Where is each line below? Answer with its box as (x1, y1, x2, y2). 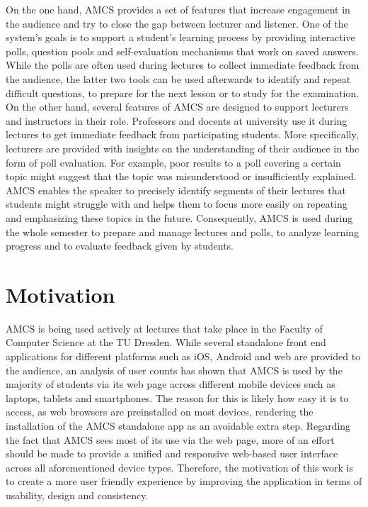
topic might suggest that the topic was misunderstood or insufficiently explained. (6, 169, 357, 184)
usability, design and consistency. (6, 487, 149, 502)
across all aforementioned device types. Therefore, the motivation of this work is (6, 459, 353, 474)
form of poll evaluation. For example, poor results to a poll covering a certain (6, 155, 341, 169)
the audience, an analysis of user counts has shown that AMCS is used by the (6, 362, 343, 377)
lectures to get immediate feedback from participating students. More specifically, (6, 127, 359, 142)
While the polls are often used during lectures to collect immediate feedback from (6, 57, 360, 72)
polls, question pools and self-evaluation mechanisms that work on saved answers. (6, 43, 359, 58)
